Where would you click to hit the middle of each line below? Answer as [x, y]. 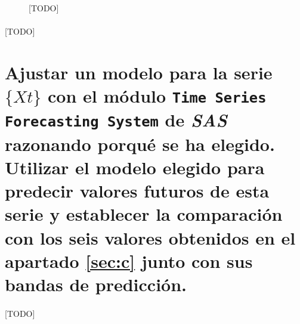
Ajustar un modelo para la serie [139, 72]
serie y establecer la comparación [144, 214]
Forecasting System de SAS [116, 120]
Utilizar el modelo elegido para [135, 167]
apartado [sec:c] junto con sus [129, 260]
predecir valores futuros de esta [137, 191]
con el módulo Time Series [157, 96]
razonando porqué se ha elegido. [140, 144]
